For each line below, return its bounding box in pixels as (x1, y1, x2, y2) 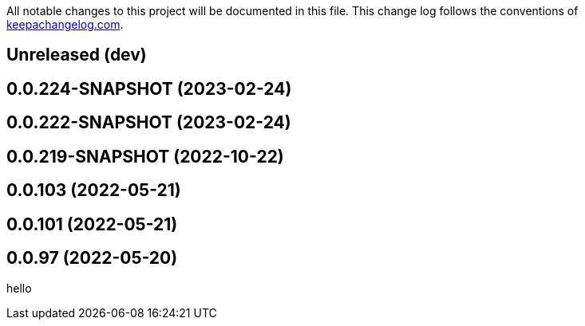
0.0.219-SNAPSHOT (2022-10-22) (6, 146, 284, 167)
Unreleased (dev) (6, 45, 147, 65)
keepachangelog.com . (6, 18, 124, 31)
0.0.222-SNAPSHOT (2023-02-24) (6, 112, 291, 133)
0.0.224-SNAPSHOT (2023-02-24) (6, 78, 292, 99)
